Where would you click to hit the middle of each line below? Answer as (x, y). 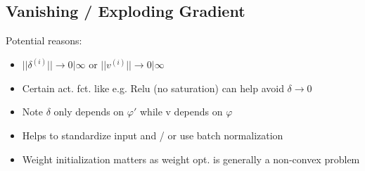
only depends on (89, 112)
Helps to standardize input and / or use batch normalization (153, 135)
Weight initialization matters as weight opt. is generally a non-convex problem (191, 159)
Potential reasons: (44, 40)
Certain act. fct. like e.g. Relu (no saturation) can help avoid (153, 88)
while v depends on (181, 112)
